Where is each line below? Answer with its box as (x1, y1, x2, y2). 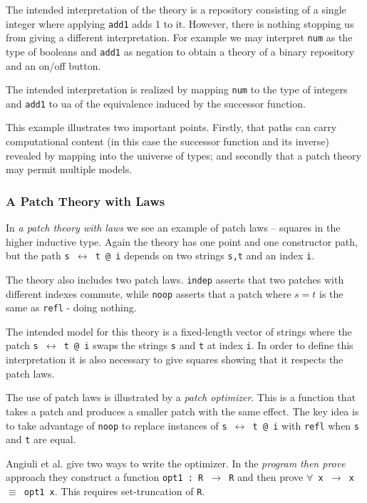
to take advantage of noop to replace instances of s (6, 418, 227, 432)
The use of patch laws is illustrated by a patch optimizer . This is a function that (6, 390, 356, 405)
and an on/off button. (6, 58, 101, 73)
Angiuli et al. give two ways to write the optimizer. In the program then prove (6, 455, 346, 470)
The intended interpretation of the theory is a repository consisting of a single (6, 2, 346, 16)
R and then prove (229, 470, 304, 484)
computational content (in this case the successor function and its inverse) (6, 134, 330, 149)
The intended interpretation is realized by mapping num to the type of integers (6, 82, 348, 97)
